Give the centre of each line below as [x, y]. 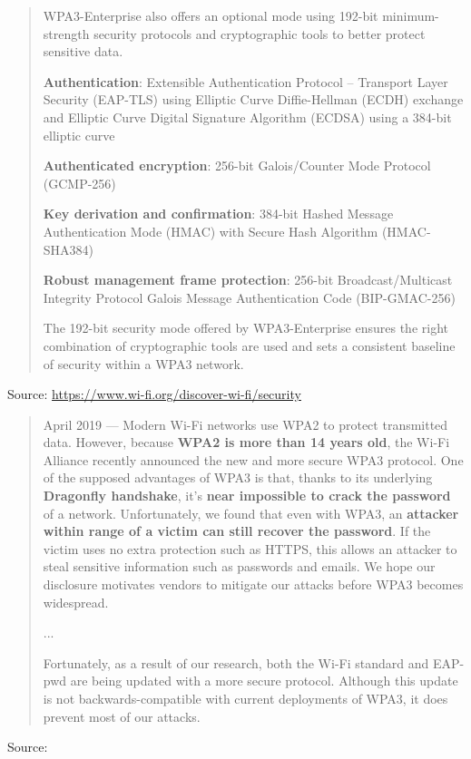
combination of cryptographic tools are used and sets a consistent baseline [249, 345]
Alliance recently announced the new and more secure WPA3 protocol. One [253, 459]
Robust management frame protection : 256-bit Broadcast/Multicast [248, 280]
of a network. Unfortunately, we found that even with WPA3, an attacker [251, 513]
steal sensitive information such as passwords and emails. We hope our [239, 566]
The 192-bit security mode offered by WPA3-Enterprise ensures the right [245, 328]
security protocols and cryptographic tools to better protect [260, 33]
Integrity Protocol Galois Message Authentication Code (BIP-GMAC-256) [249, 297]
